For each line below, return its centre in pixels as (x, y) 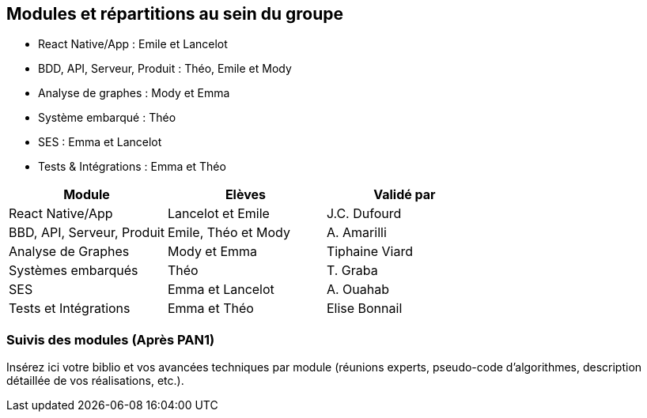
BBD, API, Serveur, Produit (87, 233)
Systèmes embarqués (74, 271)
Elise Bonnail (364, 309)
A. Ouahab (358, 290)
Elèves (245, 195)
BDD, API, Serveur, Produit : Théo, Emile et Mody (165, 69)
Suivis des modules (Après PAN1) (111, 339)
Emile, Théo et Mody (229, 233)
